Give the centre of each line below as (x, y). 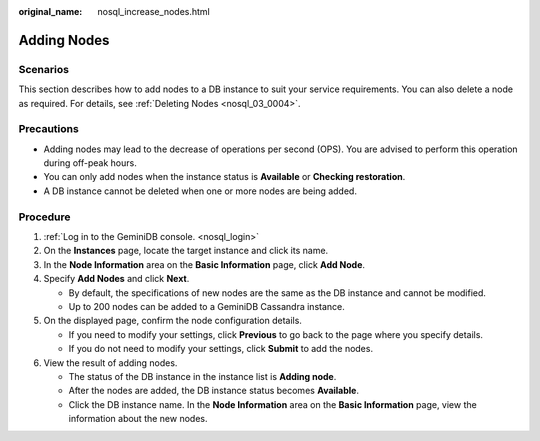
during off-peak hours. (90, 163)
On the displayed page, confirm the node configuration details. (172, 321)
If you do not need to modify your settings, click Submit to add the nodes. (221, 349)
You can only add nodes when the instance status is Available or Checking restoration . (224, 177)
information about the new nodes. (138, 419)
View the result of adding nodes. (110, 362)
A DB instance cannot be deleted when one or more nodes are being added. (200, 191)
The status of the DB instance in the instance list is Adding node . (202, 376)
